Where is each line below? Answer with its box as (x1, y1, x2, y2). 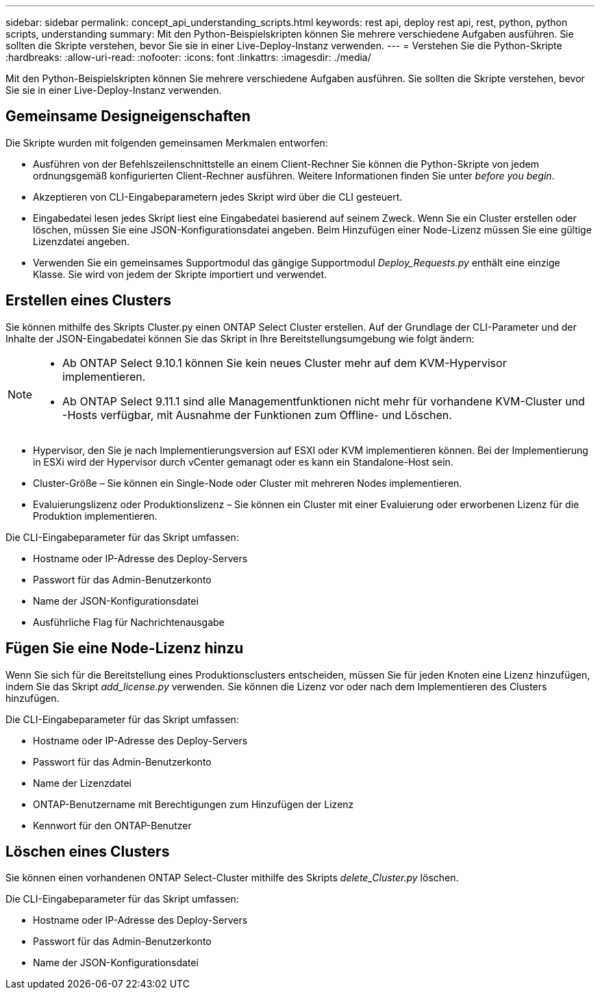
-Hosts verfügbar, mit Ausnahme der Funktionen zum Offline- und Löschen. (62, 407, 452, 422)
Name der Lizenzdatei (33, 777, 132, 789)
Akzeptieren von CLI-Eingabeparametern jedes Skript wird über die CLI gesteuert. (33, 190, 403, 203)
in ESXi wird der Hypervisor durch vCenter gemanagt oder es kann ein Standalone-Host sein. (33, 455, 453, 468)
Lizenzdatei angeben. (33, 235, 130, 247)
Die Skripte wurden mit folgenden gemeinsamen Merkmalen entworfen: (5, 136, 328, 149)
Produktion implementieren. (33, 509, 158, 522)
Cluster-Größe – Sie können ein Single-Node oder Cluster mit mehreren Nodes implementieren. (33, 477, 462, 489)
